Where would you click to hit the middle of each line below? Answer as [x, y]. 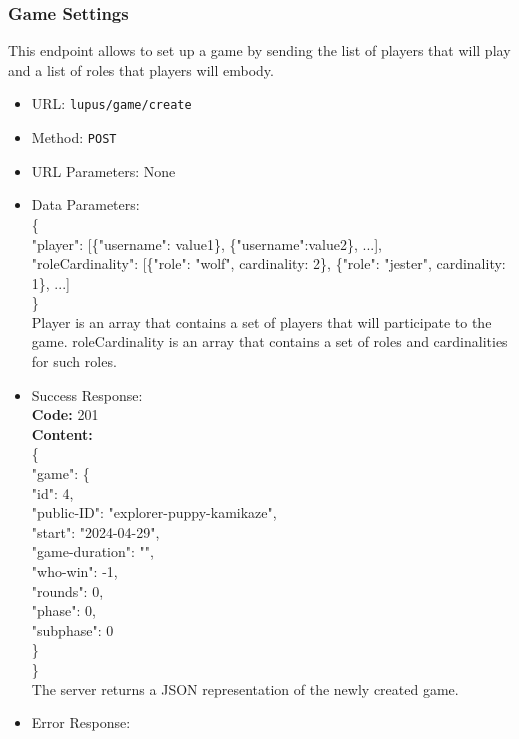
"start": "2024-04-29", [95, 531]
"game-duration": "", [92, 551]
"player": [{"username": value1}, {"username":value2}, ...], [206, 243]
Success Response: [87, 394]
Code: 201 [65, 414]
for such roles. [74, 361]
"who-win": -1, [74, 571]
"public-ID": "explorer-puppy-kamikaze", [154, 512]
